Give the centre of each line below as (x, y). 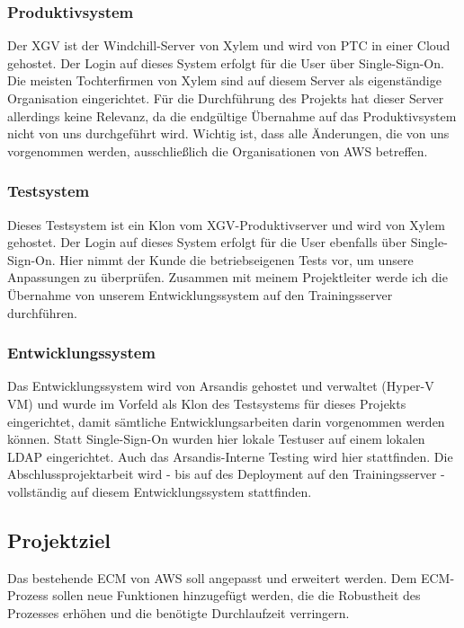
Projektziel (59, 540)
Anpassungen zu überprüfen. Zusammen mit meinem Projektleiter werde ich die (228, 277)
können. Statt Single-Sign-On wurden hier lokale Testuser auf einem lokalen (216, 439)
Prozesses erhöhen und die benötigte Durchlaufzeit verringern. (178, 612)
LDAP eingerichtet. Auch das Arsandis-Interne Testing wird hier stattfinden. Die (230, 456)
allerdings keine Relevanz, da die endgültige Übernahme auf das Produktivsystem (232, 115)
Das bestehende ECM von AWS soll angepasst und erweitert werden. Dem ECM (229, 577)
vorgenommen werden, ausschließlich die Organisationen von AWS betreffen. (218, 150)
